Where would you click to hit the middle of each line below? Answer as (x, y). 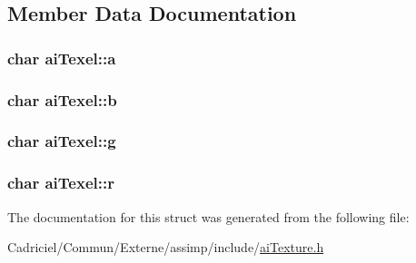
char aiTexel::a (62, 58)
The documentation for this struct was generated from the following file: (208, 216)
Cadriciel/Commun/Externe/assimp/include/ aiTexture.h (166, 247)
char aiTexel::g (62, 141)
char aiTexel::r (61, 183)
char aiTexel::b (62, 99)
